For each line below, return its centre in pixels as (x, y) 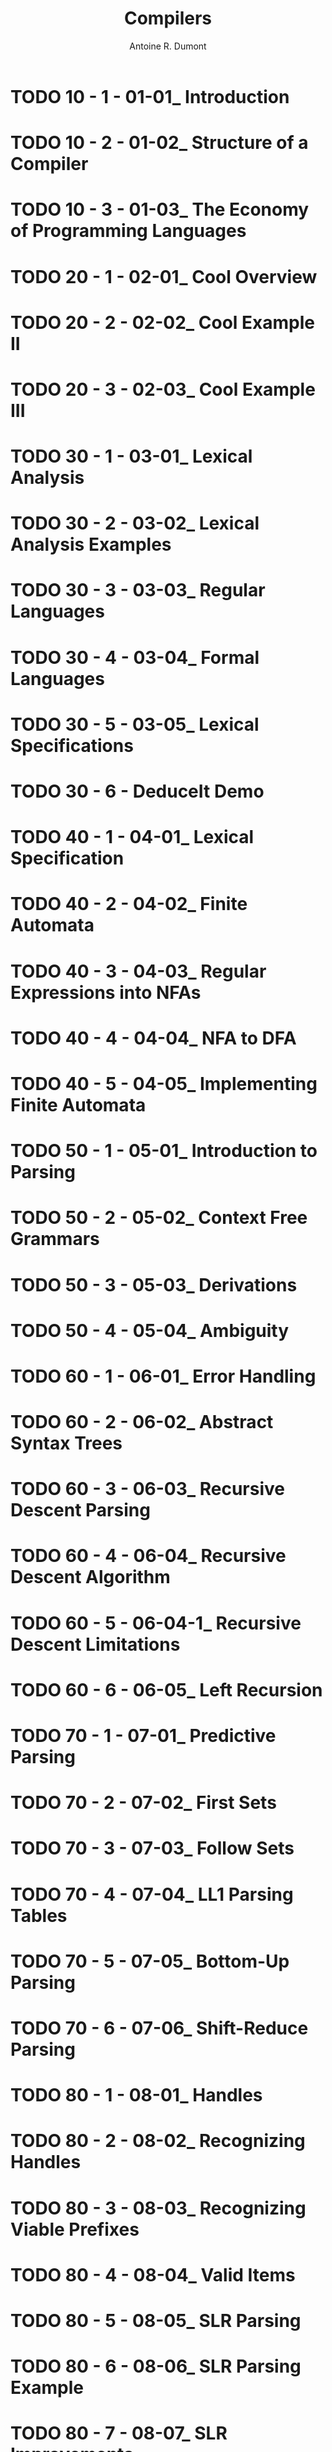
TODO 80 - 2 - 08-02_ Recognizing (158, 2141)
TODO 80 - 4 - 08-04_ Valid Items (153, 2274)
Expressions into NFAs (106, 992)
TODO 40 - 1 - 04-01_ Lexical (132, 837)
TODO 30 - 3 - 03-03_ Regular (138, 590)
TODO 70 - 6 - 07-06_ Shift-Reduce (159, 2028)
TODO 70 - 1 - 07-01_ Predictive (143, 1736)
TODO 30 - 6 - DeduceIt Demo (137, 791)
